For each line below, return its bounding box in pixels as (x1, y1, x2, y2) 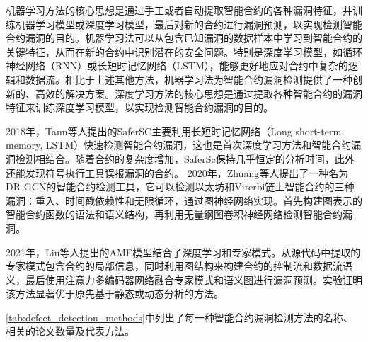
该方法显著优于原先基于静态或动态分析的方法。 (6, 286, 224, 301)
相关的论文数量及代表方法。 (6, 324, 134, 338)
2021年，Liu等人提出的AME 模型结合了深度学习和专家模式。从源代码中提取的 (6, 244, 361, 259)
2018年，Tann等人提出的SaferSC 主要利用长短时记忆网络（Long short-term (6, 123, 342, 138)
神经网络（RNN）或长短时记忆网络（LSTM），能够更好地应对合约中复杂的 (6, 58, 348, 73)
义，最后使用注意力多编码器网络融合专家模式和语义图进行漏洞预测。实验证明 (6, 272, 362, 287)
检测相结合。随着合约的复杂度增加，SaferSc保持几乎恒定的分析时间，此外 (15, 151, 355, 166)
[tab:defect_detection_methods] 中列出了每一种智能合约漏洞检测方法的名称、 (6, 309, 353, 324)
